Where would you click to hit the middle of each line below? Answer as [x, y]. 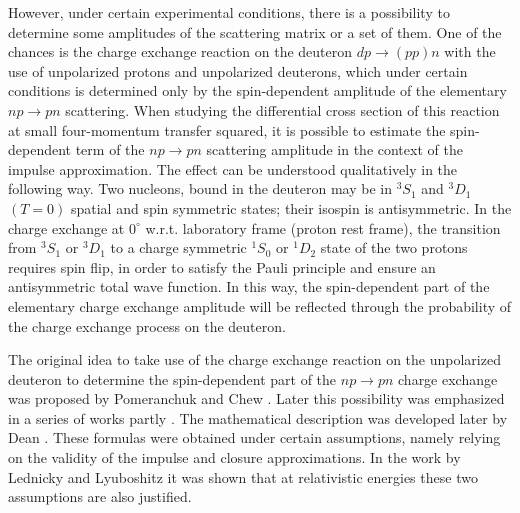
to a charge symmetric [178, 247]
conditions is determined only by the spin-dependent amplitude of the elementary [257, 90]
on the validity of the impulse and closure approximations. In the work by [234, 457]
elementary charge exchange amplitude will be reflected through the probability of [260, 305]
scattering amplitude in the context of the [334, 149]
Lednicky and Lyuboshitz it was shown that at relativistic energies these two [243, 476]
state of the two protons [394, 247]
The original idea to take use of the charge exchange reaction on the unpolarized [254, 359]
